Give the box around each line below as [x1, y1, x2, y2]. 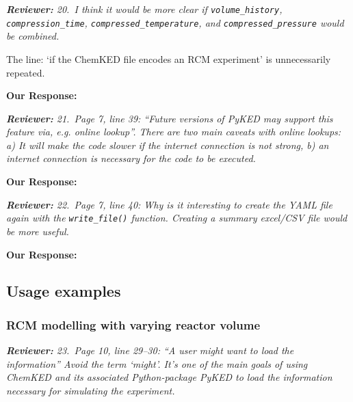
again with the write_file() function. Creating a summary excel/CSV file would [6, 211, 348, 225]
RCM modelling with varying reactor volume [6, 316, 261, 333]
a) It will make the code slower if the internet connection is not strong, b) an [6, 137, 329, 152]
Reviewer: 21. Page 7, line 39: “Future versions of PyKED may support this [6, 111, 333, 125]
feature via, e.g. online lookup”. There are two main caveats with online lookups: [6, 124, 341, 139]
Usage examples [6, 280, 121, 301]
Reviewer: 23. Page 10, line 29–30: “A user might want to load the [6, 343, 294, 358]
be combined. [6, 29, 60, 43]
